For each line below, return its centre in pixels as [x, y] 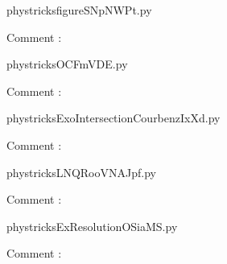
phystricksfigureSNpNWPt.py [79, 10]
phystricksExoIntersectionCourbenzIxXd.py [113, 118]
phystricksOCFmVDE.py [67, 64]
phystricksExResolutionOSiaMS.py [92, 226]
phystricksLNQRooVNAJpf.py [81, 172]
